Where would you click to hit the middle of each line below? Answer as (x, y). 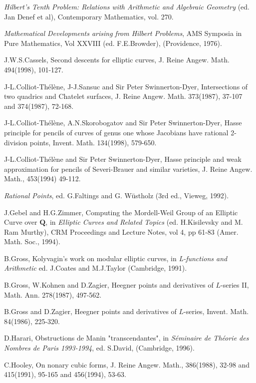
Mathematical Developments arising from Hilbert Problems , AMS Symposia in (123, 33)
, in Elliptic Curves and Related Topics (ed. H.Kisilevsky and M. (144, 222)
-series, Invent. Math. (216, 311)
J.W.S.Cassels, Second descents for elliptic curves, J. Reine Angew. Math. (117, 60)
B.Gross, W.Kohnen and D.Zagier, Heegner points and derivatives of (109, 285)
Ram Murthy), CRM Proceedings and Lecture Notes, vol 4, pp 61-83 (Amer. (121, 231)
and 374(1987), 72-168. (39, 106)
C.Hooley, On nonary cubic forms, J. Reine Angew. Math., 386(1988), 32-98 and (127, 364)
